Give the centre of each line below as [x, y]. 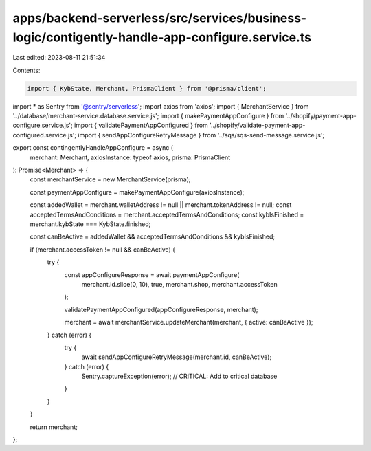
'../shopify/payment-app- [321, 116]
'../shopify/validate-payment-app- [258, 125]
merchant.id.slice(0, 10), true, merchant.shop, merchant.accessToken [179, 284]
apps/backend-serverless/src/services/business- [160, 18]
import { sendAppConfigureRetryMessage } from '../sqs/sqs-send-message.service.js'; [201, 135]
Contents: [26, 70]
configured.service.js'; [45, 135]
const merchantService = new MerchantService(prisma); [111, 179]
